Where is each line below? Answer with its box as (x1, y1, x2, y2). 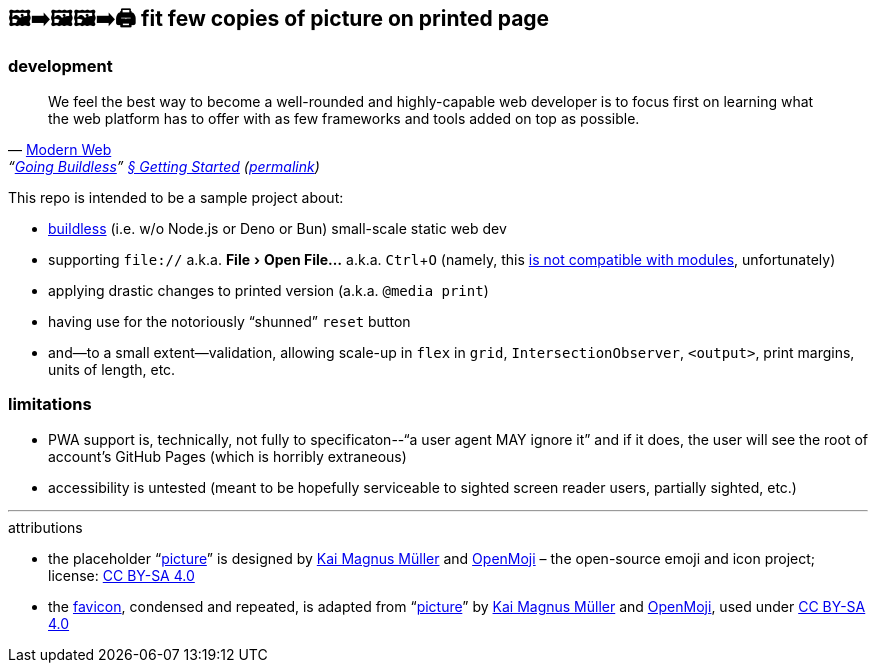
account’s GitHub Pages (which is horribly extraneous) (48, 447, 407, 465)
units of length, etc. (48, 360, 176, 378)
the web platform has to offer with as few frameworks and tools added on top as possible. (48, 109, 640, 127)
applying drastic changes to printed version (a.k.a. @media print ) (48, 281, 489, 299)
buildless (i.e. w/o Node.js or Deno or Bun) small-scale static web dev (48, 219, 507, 237)
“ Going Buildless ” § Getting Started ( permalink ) (8, 157, 320, 175)
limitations (8, 394, 92, 415)
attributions (8, 518, 83, 536)
